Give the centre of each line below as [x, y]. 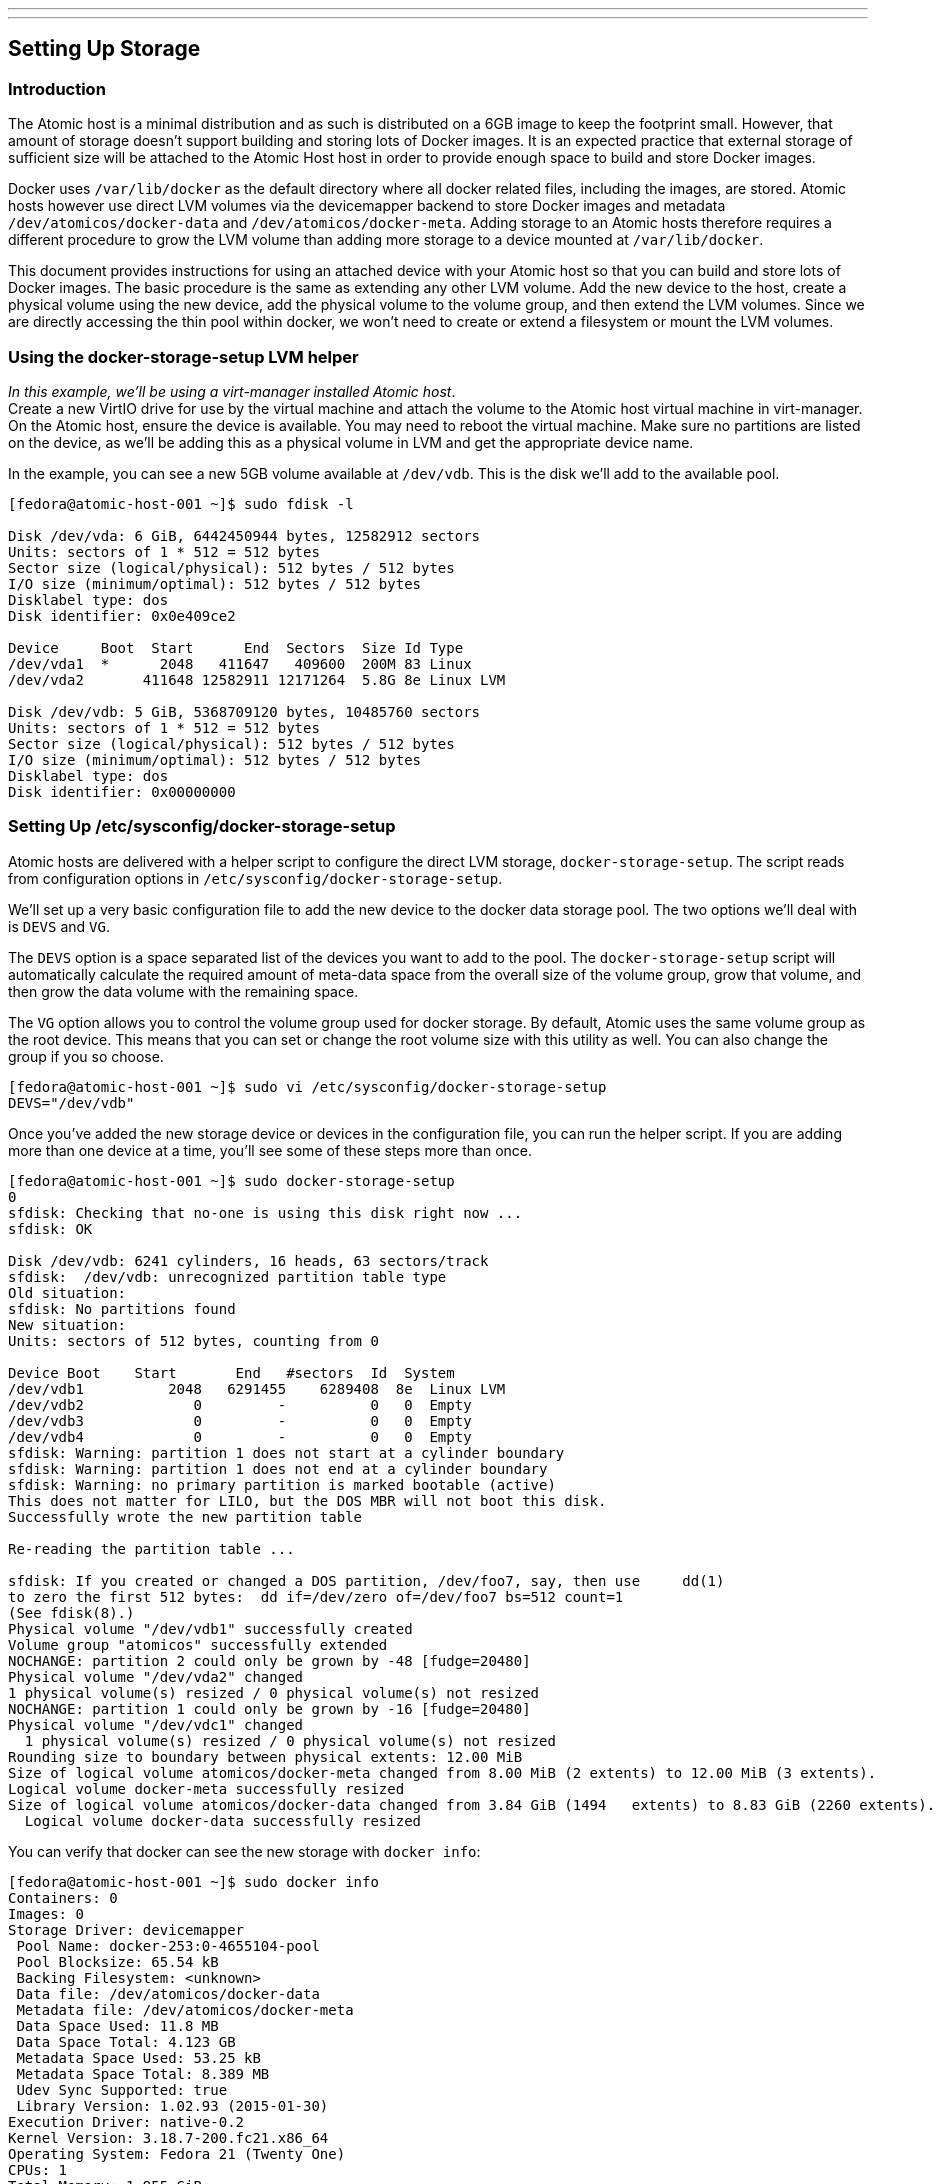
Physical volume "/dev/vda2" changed [156, 1676]
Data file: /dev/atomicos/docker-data [168, 1993]
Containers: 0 [63, 1897]
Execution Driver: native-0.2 [126, 2121]
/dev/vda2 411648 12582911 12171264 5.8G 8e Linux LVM [257, 679]
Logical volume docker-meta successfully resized [206, 1788]
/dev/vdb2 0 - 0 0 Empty [240, 1404]
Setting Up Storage [104, 49]
